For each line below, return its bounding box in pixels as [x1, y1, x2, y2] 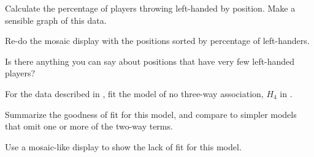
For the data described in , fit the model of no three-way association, [5, 87, 264, 100]
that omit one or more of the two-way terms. [5, 120, 173, 133]
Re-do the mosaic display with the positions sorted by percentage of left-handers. [5, 34, 310, 47]
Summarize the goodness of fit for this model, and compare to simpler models [5, 108, 297, 120]
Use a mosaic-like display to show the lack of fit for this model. [5, 140, 242, 153]
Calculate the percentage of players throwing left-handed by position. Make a [5, 2, 296, 14]
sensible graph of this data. [5, 13, 107, 26]
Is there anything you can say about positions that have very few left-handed [5, 54, 295, 67]
